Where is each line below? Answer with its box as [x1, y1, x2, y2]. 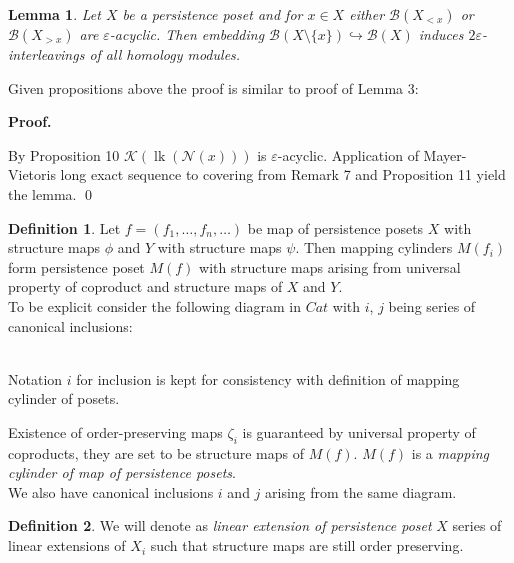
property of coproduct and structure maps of [8, 276, 283, 297]
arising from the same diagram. [265, 481, 457, 502]
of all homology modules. [89, 44, 241, 64]
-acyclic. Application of [277, 144, 419, 165]
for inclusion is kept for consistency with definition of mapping [76, 368, 460, 389]
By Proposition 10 [8, 144, 120, 165]
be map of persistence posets [247, 217, 424, 238]
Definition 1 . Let [8, 217, 121, 238]
